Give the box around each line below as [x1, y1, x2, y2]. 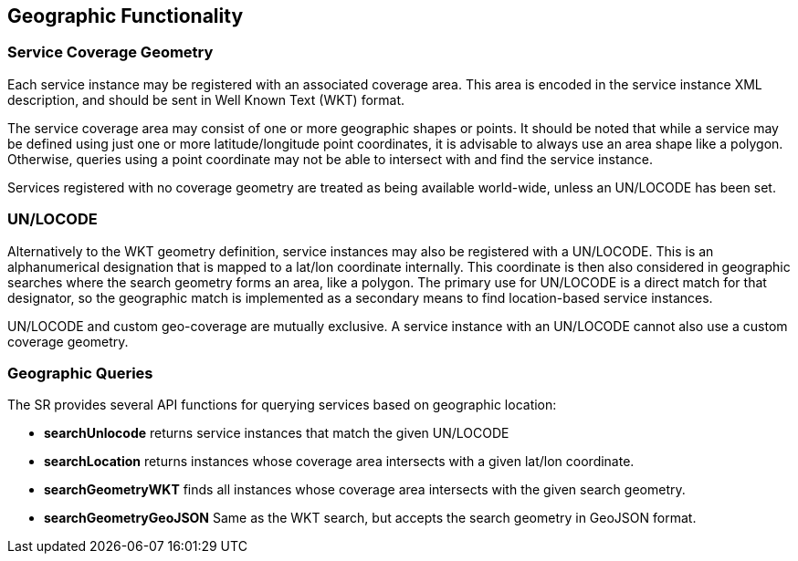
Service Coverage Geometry [7, 43, 214, 62]
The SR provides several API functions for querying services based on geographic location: [7, 397, 557, 413]
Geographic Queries [7, 363, 153, 382]
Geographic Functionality [7, 5, 244, 27]
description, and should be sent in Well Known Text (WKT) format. [7, 91, 405, 108]
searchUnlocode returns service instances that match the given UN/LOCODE [44, 425, 509, 442]
